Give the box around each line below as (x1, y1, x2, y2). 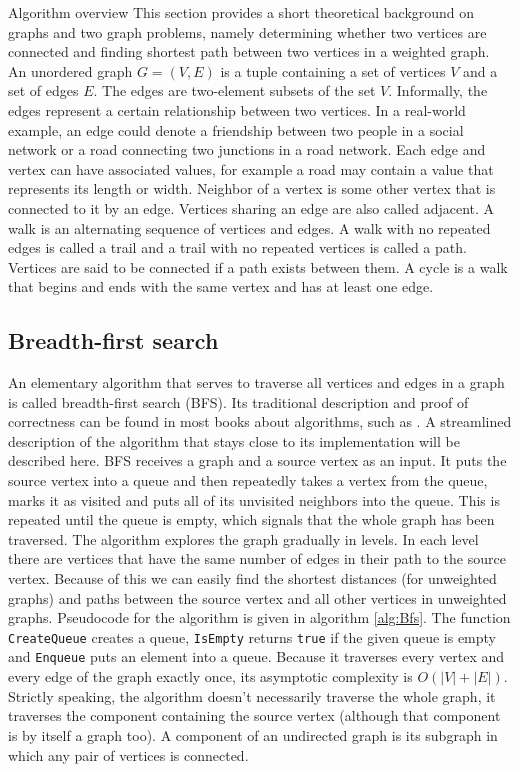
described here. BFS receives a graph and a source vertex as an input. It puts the (8, 450, 507, 471)
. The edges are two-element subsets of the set (93, 80, 376, 101)
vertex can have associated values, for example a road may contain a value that (8, 158, 494, 179)
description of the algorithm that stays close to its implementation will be (8, 430, 460, 451)
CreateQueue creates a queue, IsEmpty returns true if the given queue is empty (8, 626, 496, 647)
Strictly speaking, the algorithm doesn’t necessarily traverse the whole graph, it (8, 685, 496, 706)
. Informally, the (388, 80, 488, 101)
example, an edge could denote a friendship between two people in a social (8, 119, 464, 140)
